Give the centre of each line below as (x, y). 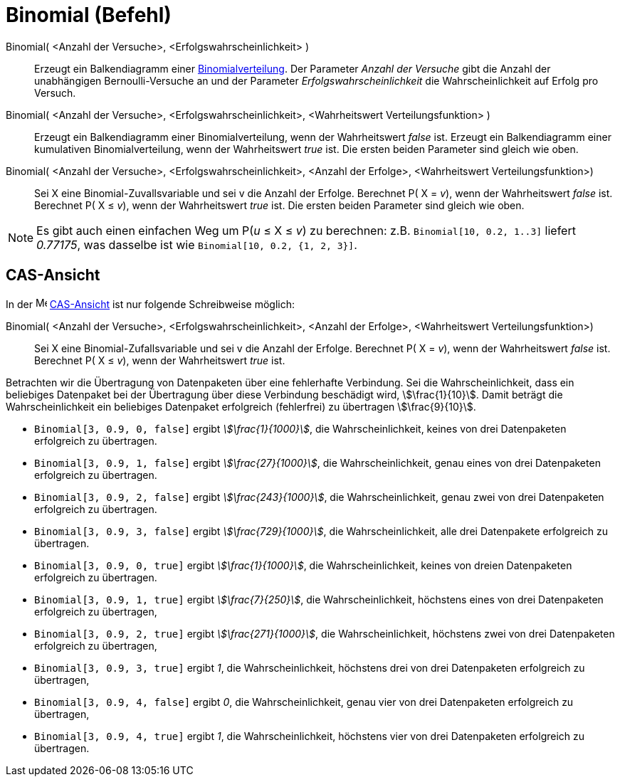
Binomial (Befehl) (89, 15)
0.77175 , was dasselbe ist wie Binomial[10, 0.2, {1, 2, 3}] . (197, 244)
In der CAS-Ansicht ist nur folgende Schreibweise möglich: (150, 304)
